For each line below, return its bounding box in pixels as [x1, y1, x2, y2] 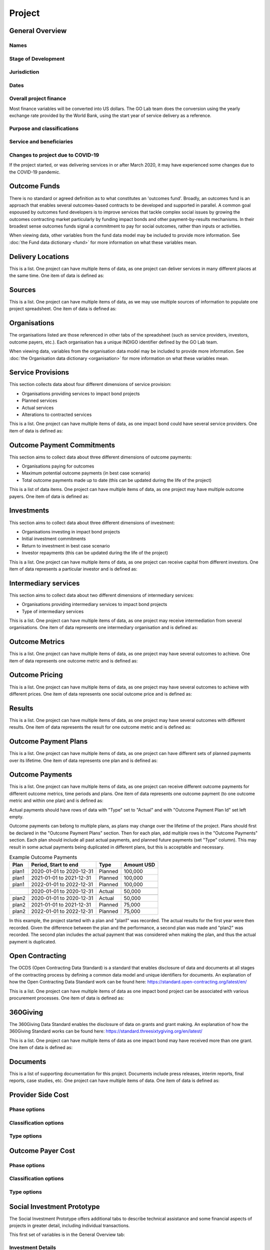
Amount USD [123, 861, 155, 868]
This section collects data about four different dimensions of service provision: [9, 381, 171, 387]
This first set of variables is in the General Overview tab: [9, 1231, 125, 1237]
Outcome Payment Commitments [9, 440, 115, 449]
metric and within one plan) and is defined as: [9, 797, 103, 803]
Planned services [21, 397, 57, 403]
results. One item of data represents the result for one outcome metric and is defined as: [9, 724, 192, 730]
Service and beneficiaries [9, 138, 73, 145]
